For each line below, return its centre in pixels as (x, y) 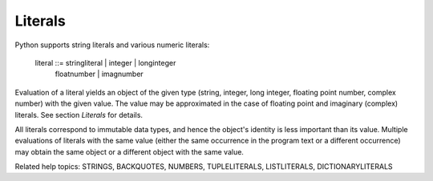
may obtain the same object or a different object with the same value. (129, 151)
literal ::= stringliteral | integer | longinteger (105, 62)
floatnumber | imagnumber (99, 74)
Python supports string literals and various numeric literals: (112, 45)
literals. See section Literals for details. (79, 115)
